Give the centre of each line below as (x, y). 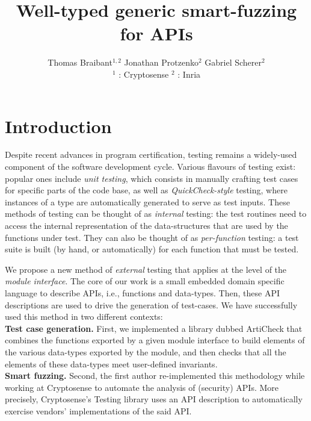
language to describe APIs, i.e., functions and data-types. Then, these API (142, 292)
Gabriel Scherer (233, 62)
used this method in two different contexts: (84, 317)
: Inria (189, 74)
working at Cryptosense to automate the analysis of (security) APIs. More (142, 387)
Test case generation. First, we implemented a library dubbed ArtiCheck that (154, 328)
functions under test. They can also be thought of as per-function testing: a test (152, 237)
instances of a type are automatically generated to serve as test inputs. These (147, 201)
